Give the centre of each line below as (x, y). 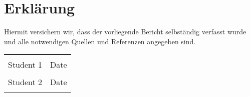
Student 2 (25, 82)
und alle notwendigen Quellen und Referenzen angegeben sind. (100, 41)
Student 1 (25, 65)
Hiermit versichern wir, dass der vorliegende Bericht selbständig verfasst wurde (125, 32)
